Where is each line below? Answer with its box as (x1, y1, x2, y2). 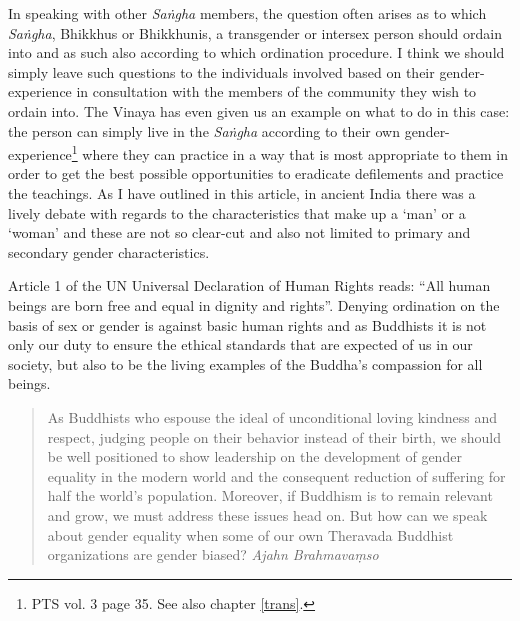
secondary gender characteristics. (8, 241, 210, 262)
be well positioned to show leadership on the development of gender (47, 446, 462, 467)
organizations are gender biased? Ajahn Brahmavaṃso (47, 544, 379, 565)
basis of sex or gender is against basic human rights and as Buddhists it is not (8, 314, 487, 335)
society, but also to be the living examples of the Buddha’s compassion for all (8, 353, 483, 374)
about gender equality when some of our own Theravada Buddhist (47, 524, 454, 545)
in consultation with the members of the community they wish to (76, 81, 477, 102)
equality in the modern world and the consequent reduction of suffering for (47, 465, 506, 486)
